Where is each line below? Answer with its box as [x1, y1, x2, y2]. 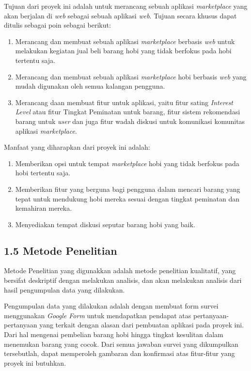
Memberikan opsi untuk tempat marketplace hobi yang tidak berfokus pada [15, 158, 239, 168]
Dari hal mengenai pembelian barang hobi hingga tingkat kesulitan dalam [4, 329, 223, 340]
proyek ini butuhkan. [4, 357, 66, 368]
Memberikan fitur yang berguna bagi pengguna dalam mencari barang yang [15, 184, 240, 194]
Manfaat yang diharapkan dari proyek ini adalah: [4, 142, 150, 152]
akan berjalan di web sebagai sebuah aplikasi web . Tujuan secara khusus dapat [4, 10, 237, 20]
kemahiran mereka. [15, 203, 72, 213]
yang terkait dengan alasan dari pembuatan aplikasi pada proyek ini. [39, 320, 244, 330]
